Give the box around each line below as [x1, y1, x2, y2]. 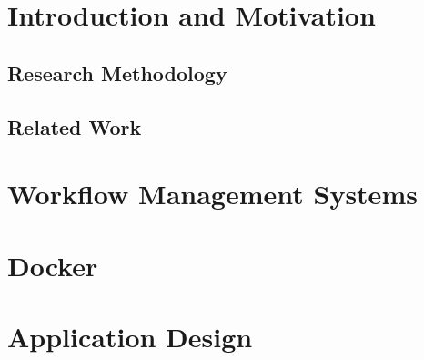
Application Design [7, 317, 253, 355]
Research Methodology [7, 58, 227, 87]
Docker [7, 246, 98, 283]
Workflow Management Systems [7, 175, 418, 212]
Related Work [7, 112, 142, 140]
